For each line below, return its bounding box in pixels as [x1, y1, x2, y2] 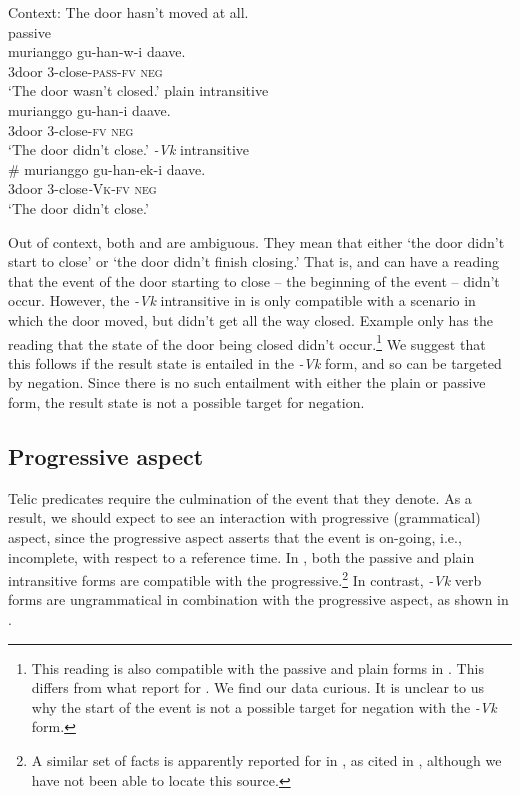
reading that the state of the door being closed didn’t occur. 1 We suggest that [8, 330, 486, 354]
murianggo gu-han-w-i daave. [8, 41, 186, 62]
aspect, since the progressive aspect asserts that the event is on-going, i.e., [8, 526, 462, 547]
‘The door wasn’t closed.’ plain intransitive [8, 80, 269, 101]
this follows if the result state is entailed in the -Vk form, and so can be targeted [8, 352, 502, 373]
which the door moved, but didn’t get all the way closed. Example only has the [8, 309, 493, 330]
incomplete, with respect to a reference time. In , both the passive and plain [8, 546, 475, 567]
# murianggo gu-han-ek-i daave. [8, 158, 206, 179]
